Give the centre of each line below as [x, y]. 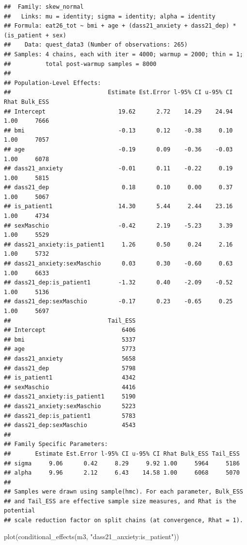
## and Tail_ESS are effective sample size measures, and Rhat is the [120, 501]
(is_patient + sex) [35, 35]
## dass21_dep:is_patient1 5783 [70, 416]
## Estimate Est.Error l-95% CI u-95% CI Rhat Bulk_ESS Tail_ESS [122, 454]
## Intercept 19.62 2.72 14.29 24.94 [118, 111]
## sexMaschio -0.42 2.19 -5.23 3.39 [118, 225]
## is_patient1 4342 [70, 378]
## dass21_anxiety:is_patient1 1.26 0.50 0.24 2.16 [118, 244]
